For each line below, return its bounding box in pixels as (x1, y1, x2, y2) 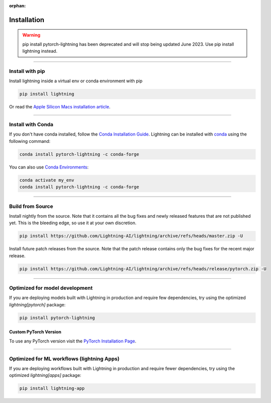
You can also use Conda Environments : (9, 164, 89, 170)
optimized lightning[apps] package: (9, 372, 81, 378)
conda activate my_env (19, 177, 74, 183)
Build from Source (9, 202, 54, 209)
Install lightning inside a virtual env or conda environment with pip (9, 78, 143, 84)
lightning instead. (22, 48, 58, 54)
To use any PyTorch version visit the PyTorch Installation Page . (9, 338, 136, 344)
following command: (9, 138, 51, 144)
